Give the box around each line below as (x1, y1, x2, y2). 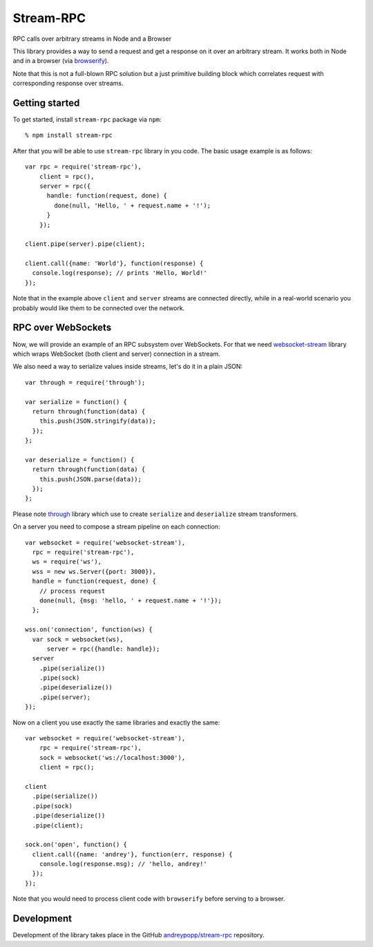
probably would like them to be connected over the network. (12, 304, 185, 312)
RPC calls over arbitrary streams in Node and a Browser (12, 35, 172, 43)
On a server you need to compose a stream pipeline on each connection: (12, 522, 220, 531)
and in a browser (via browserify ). (12, 57, 109, 65)
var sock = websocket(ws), (32, 635, 124, 643)
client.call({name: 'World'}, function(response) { (25, 260, 204, 267)
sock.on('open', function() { (25, 841, 128, 849)
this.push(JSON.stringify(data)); (39, 417, 157, 425)
